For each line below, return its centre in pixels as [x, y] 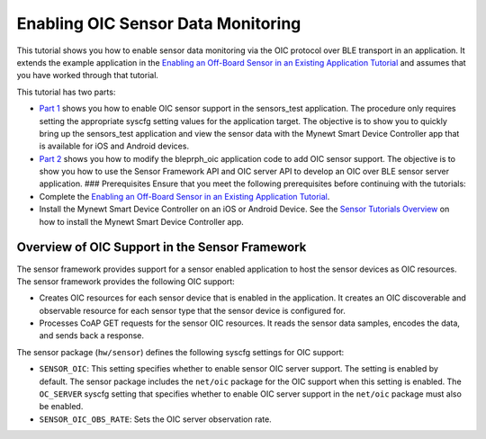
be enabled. [61, 407]
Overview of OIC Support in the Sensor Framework [162, 247]
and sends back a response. [91, 336]
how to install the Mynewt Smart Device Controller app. [142, 221]
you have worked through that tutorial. [88, 76]
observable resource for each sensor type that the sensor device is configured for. [193, 310]
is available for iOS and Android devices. [114, 146]
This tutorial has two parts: [66, 92]
